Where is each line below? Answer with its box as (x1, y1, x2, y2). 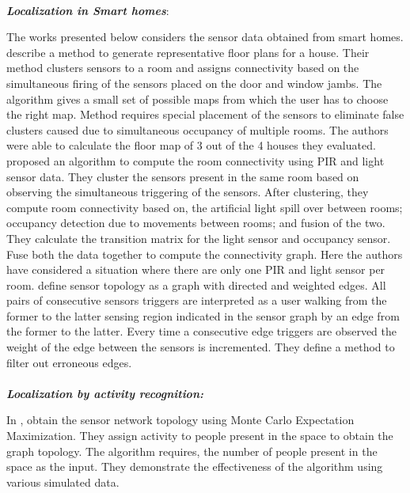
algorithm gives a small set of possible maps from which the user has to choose (6, 90, 389, 107)
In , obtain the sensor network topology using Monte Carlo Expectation (6, 411, 355, 428)
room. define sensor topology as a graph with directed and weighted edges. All (6, 276, 386, 293)
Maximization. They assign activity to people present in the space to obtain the (6, 427, 393, 444)
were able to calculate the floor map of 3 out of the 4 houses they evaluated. (6, 137, 376, 154)
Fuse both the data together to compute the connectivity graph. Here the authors (6, 245, 403, 262)
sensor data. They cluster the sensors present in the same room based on (6, 168, 359, 184)
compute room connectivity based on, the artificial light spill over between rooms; (6, 199, 403, 215)
